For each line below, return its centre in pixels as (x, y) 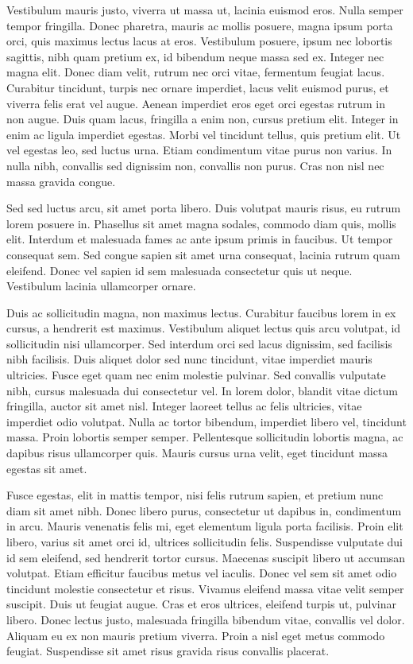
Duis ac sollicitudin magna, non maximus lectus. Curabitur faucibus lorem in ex (201, 312)
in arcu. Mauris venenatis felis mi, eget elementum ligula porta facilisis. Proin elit (205, 526)
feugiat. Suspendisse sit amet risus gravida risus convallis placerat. (168, 651)
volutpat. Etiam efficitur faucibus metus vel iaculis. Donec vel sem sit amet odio (202, 573)
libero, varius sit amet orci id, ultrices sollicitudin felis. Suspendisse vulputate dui (205, 542)
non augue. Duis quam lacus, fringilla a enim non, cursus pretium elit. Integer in (203, 119)
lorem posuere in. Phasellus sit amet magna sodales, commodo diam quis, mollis (201, 223)
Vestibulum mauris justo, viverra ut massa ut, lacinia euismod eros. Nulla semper (205, 10)
